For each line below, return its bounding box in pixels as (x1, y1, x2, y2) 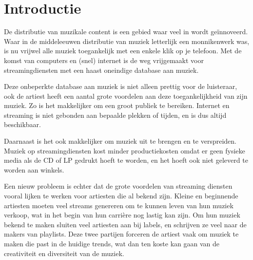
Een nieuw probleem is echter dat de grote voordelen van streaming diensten (4, 181, 233, 191)
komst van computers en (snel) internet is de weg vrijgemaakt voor (4, 55, 204, 65)
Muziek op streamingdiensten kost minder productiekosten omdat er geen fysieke (4, 145, 245, 155)
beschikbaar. (4, 119, 41, 130)
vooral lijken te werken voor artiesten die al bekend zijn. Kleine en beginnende (4, 191, 238, 201)
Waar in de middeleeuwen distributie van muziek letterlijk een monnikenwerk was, (4, 36, 250, 46)
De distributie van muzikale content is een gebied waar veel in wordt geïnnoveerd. (4, 26, 248, 37)
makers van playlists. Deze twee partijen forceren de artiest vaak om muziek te (4, 229, 239, 239)
